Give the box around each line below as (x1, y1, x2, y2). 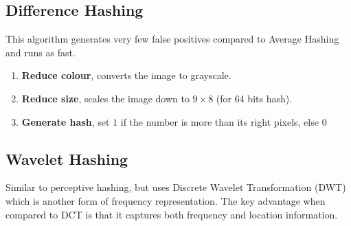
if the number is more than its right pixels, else (120, 114, 319, 128)
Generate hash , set (21, 114, 110, 128)
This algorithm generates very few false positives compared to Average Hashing (5, 32, 339, 46)
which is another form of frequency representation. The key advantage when (5, 193, 326, 207)
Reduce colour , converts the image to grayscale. (21, 68, 231, 82)
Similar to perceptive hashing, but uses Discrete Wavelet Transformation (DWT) (5, 180, 346, 194)
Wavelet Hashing (5, 148, 128, 169)
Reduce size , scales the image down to (21, 91, 190, 105)
